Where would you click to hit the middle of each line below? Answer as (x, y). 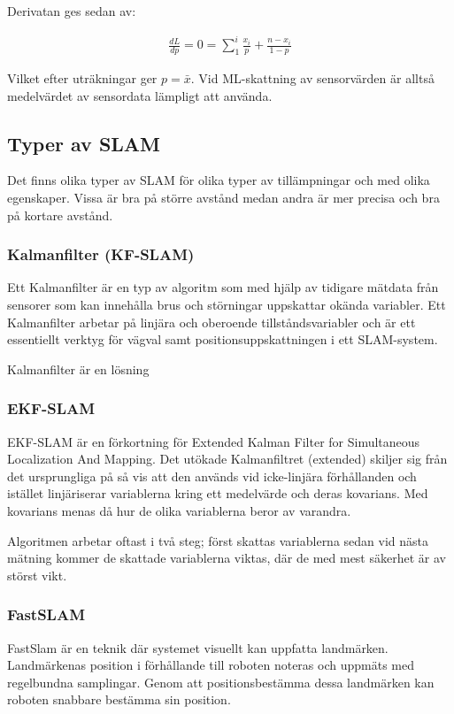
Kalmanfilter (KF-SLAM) (101, 254)
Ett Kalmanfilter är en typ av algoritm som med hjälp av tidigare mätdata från (223, 287)
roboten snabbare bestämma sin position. (119, 699)
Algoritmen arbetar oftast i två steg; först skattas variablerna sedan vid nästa (218, 540)
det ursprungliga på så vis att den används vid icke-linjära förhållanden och (212, 476)
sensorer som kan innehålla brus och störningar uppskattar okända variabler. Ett (227, 304)
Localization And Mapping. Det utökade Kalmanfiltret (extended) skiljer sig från (227, 459)
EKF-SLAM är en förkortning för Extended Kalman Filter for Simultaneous (214, 441)
